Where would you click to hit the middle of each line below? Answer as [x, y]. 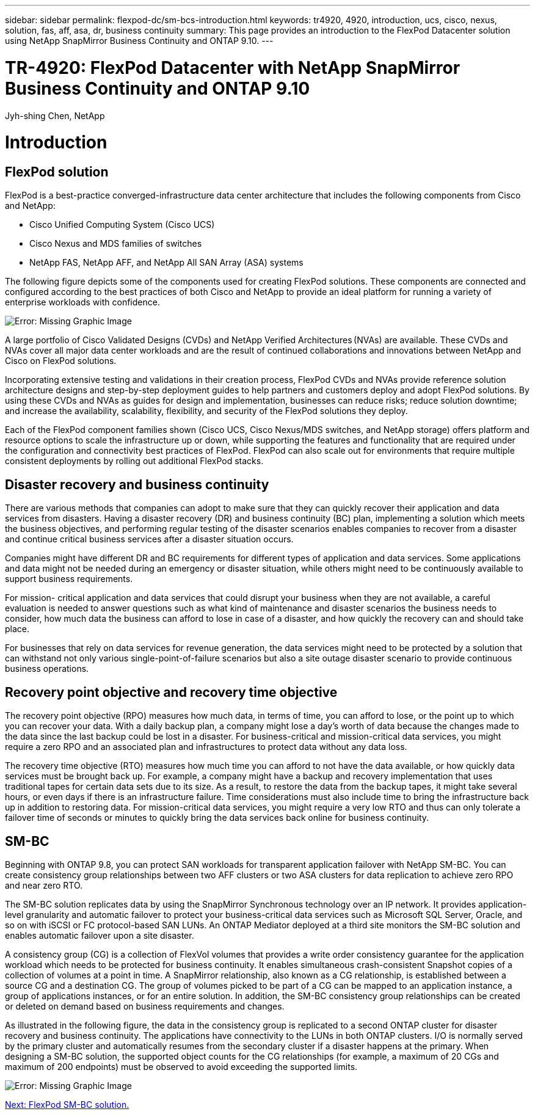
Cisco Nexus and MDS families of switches [116, 244]
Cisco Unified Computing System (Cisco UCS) [122, 225]
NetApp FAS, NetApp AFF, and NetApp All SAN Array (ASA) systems [166, 263]
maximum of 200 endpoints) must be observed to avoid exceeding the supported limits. [181, 1066]
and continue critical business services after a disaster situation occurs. [149, 539]
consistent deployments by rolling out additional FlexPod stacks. [134, 461]
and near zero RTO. [44, 885]
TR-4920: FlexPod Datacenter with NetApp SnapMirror [233, 67]
